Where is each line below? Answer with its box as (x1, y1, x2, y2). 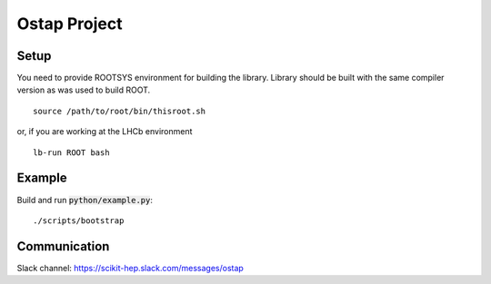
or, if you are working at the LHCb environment (16, 126, 193, 137)
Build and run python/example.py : (16, 194, 154, 205)
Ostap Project (16, 14, 123, 34)
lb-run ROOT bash (33, 147, 110, 158)
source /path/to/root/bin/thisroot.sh (33, 105, 206, 116)
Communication (16, 239, 110, 254)
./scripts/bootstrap (33, 215, 125, 226)
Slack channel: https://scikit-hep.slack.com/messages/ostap (16, 262, 245, 273)
